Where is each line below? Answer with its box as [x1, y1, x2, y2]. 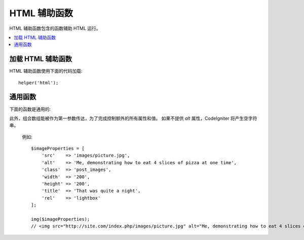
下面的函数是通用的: [9, 106, 51, 112]
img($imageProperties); [31, 216, 90, 222]
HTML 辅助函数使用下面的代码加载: [9, 68, 83, 74]
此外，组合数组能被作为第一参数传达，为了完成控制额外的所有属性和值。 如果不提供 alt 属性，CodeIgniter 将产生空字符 [9, 115, 257, 121]
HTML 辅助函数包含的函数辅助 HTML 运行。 [9, 25, 101, 31]
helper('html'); [18, 80, 59, 85]
